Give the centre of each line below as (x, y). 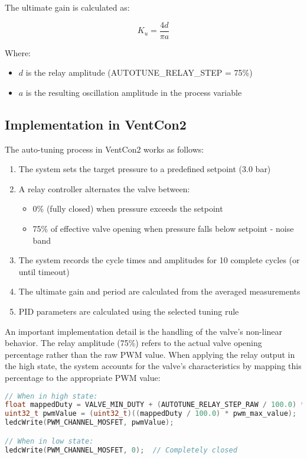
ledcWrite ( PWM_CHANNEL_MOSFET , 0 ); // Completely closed (121, 450)
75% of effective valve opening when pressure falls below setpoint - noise (163, 229)
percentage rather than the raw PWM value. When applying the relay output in (150, 354)
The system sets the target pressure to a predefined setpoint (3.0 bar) (145, 169)
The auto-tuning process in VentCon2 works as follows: (104, 149)
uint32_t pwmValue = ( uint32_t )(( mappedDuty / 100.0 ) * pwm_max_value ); (151, 414)
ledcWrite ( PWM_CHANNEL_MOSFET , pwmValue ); (89, 423)
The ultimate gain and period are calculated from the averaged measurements (159, 291)
